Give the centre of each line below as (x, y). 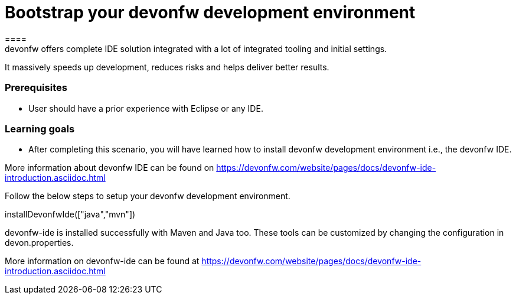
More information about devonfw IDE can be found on (110, 168)
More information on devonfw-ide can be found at (102, 261)
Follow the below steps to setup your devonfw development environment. (148, 196)
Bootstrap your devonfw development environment (210, 12)
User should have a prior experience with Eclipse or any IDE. (146, 108)
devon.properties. (39, 243)
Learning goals (40, 129)
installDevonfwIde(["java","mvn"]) (70, 214)
